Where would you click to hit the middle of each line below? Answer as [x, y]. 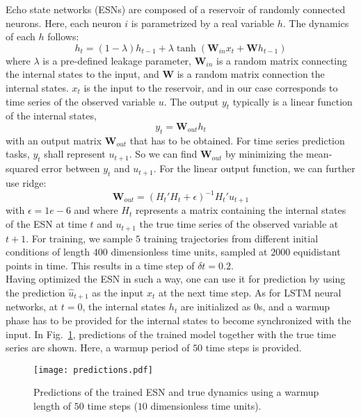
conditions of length [48, 252]
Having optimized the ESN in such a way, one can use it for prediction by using [176, 279]
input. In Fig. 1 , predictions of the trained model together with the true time [171, 334]
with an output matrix [54, 140]
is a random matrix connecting [282, 60]
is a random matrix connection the [251, 74]
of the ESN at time [46, 224]
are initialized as [216, 307]
